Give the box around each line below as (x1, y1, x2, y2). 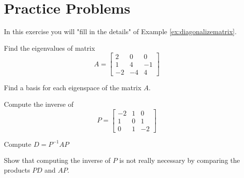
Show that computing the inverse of (4, 155, 111, 165)
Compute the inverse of (4, 99, 74, 109)
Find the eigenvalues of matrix (4, 42, 95, 53)
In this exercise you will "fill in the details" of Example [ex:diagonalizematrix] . (4, 26, 237, 37)
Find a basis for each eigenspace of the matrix (4, 82, 142, 93)
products (4, 164, 30, 175)
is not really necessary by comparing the (119, 155, 240, 165)
